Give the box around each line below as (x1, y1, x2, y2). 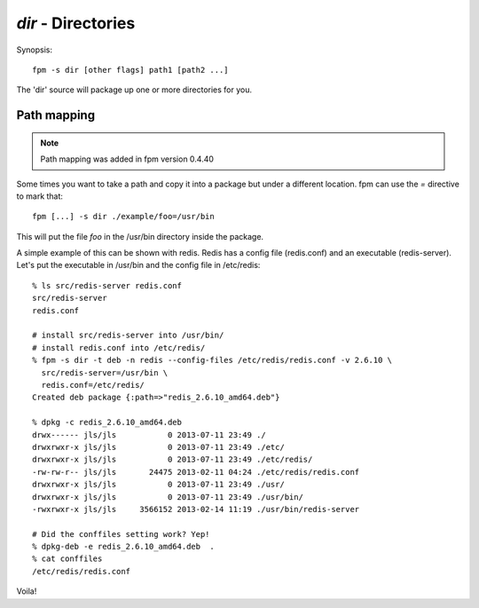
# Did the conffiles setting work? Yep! (32, 529, 210, 539)
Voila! (16, 586, 37, 596)
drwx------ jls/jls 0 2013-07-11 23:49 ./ (32, 430, 266, 439)
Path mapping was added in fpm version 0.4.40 (40, 154, 215, 164)
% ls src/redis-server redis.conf (32, 280, 182, 290)
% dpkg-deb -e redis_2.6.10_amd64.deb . (32, 541, 215, 552)
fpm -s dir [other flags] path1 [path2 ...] (32, 65, 230, 75)
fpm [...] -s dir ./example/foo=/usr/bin (32, 211, 215, 222)
